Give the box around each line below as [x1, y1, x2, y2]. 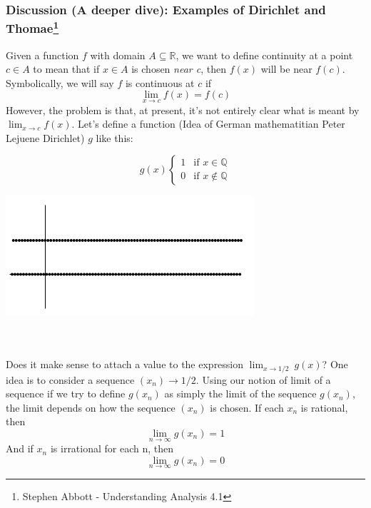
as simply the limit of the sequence [164, 386, 317, 401]
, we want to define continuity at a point [176, 47, 353, 62]
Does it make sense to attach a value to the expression [6, 357, 244, 372]
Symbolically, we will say [6, 75, 114, 90]
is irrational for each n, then [50, 441, 174, 456]
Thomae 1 [6, 17, 59, 37]
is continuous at [125, 75, 195, 90]
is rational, [300, 400, 348, 415]
